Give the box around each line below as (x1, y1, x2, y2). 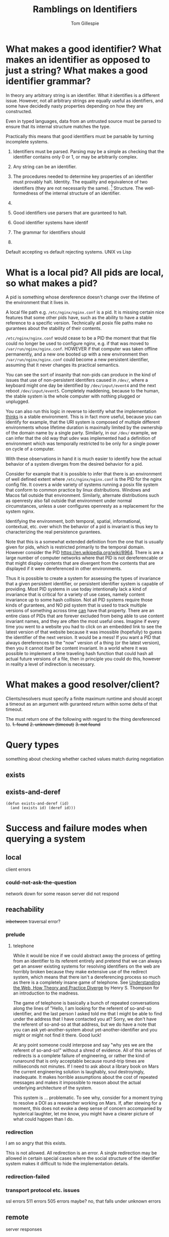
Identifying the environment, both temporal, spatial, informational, (6, 518, 141, 524)
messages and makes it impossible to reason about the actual (13, 1079, 141, 1085)
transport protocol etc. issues (6, 1186, 80, 1194)
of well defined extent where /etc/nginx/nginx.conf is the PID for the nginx (6, 476, 162, 482)
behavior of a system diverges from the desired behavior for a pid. (6, 461, 143, 467)
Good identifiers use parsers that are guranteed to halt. (13, 210, 127, 216)
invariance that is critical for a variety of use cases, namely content (6, 591, 145, 598)
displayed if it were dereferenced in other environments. (6, 566, 122, 572)
